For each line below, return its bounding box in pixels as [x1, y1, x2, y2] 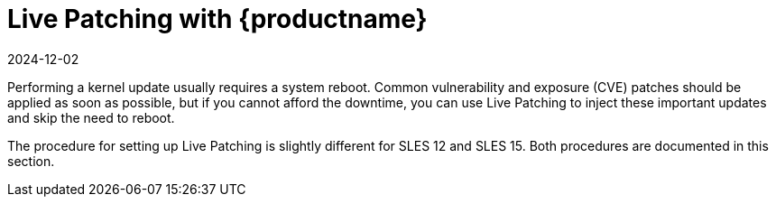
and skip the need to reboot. [7, 109, 175, 125]
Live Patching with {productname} [7, 4, 428, 34]
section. [7, 153, 55, 169]
